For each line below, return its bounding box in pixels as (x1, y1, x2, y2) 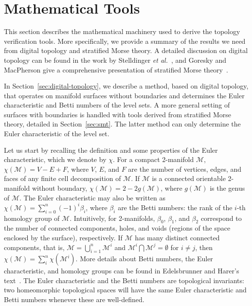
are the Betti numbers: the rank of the (118, 202, 233, 212)
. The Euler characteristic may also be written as (19, 192, 166, 202)
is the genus (210, 183, 245, 193)
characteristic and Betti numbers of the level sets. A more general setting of (4, 100, 230, 110)
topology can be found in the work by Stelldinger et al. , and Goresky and (4, 54, 226, 65)
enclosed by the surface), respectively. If (4, 232, 123, 242)
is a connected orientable (152, 173, 226, 183)
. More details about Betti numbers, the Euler (75, 253, 213, 264)
